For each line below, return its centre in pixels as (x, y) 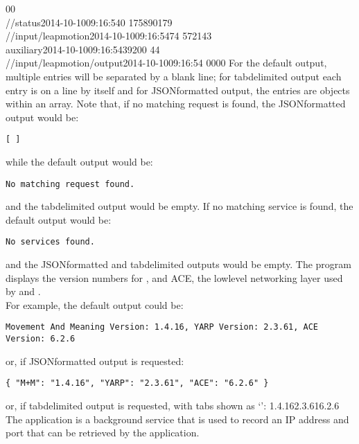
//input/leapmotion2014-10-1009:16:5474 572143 (109, 36)
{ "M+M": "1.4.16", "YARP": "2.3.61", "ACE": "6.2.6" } (137, 383)
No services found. (50, 242)
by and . (23, 291)
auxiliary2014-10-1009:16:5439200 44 (83, 49)
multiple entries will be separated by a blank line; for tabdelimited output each (174, 76)
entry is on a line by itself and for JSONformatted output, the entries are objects (178, 90)
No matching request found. (70, 184)
